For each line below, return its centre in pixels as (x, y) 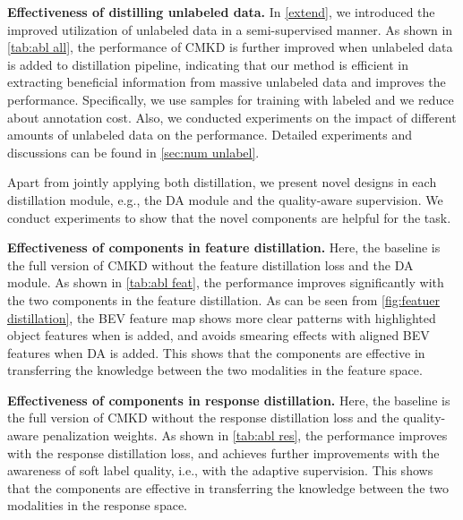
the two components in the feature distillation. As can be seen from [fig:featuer (224, 299)
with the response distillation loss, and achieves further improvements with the (223, 452)
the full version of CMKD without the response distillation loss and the (203, 418)
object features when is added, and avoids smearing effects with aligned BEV (219, 335)
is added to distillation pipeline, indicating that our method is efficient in (208, 64)
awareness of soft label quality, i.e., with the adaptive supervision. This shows (220, 470)
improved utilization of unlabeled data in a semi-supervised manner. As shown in (230, 29)
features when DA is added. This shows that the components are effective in (216, 352)
